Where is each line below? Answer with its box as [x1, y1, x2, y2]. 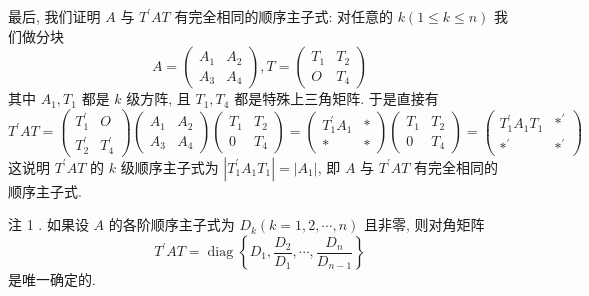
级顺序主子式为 [120, 156, 219, 177]
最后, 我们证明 [8, 6, 101, 26]
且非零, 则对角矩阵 [363, 214, 485, 235]
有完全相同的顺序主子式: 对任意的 [174, 6, 393, 26]
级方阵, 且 [126, 88, 191, 109]
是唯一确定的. [8, 269, 96, 289]
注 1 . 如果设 [8, 214, 89, 235]
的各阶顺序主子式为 [108, 214, 235, 235]
